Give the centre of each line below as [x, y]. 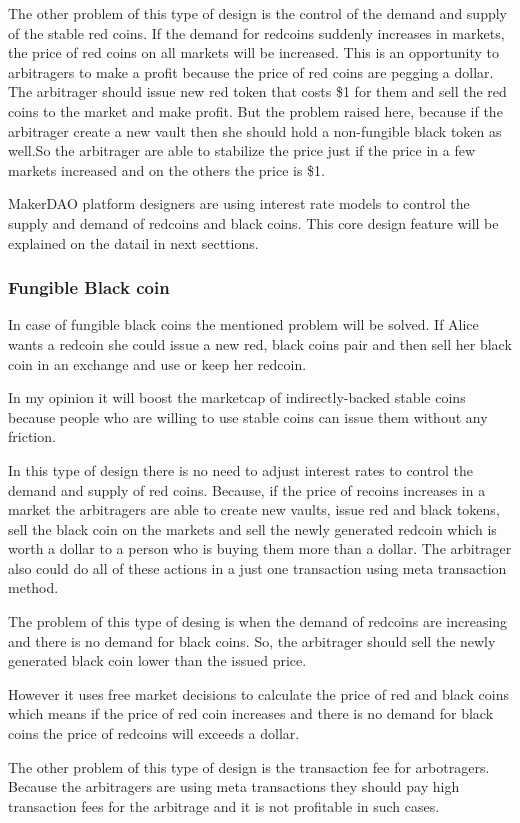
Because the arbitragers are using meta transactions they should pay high [234, 786]
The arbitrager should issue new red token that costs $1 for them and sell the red [257, 91]
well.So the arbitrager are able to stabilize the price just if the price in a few [242, 150]
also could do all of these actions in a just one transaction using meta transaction [257, 567]
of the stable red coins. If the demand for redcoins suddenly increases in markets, [256, 32]
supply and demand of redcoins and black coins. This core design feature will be [253, 222]
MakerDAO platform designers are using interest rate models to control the [239, 203]
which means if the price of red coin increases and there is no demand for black [251, 713]
